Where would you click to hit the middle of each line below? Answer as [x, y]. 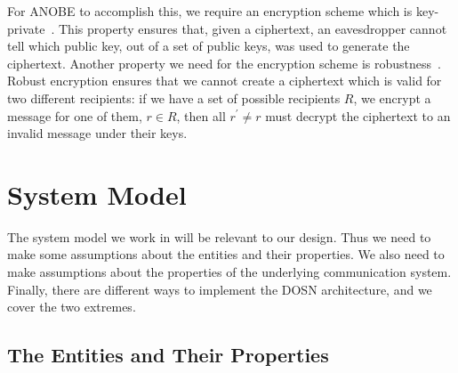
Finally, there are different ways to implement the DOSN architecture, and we [220, 289]
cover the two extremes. [72, 307]
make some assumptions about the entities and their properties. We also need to [226, 254]
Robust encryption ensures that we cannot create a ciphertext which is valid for [225, 81]
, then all [201, 115]
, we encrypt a [392, 97]
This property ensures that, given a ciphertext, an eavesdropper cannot [253, 28]
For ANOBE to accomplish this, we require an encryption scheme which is [210, 11]
